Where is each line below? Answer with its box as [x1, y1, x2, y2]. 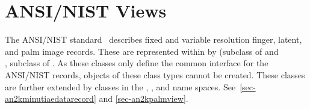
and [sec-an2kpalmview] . [99, 92, 188, 105]
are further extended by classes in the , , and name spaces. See [5, 80, 236, 93]
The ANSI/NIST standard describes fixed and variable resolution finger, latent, [5, 33, 302, 46]
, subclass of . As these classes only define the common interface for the [5, 57, 268, 69]
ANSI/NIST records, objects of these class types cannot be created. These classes [5, 68, 305, 81]
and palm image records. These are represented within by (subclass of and [5, 45, 279, 57]
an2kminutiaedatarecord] [5, 92, 96, 105]
